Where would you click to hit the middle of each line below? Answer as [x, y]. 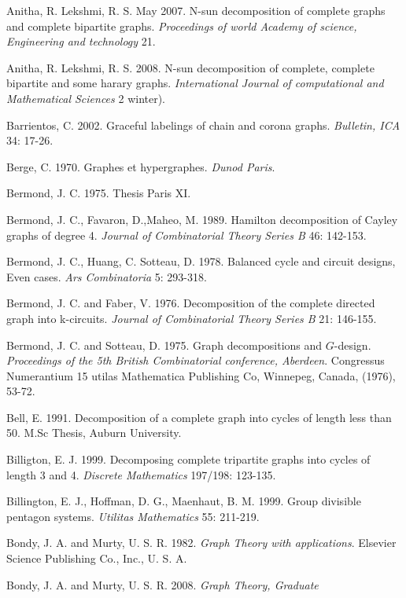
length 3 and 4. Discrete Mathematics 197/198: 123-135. [141, 474]
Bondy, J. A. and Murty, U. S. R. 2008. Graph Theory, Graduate [162, 584]
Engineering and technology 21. [81, 41]
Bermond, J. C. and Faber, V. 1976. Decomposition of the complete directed [191, 303]
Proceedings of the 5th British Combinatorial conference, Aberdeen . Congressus [196, 360]
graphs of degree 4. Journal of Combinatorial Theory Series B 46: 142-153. [186, 235]
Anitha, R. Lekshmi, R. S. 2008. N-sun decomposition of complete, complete [190, 67]
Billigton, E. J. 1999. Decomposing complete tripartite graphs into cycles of [188, 459]
